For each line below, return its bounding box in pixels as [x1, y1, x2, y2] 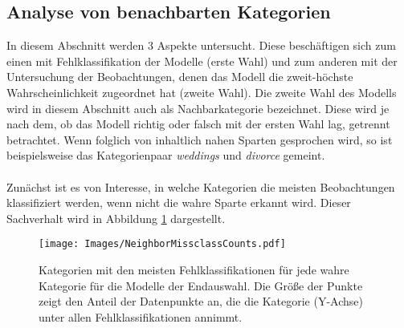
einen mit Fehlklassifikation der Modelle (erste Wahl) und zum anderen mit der [6, 52, 398, 69]
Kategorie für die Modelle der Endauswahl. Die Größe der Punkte [39, 277, 363, 294]
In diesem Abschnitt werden [6, 37, 145, 54]
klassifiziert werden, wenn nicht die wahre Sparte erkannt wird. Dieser [6, 194, 351, 211]
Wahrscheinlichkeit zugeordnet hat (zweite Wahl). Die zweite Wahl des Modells [6, 83, 397, 100]
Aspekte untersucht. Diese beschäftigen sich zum [157, 37, 396, 54]
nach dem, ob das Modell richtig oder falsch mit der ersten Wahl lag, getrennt [6, 115, 390, 132]
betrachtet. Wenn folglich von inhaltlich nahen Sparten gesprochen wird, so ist [6, 131, 393, 148]
